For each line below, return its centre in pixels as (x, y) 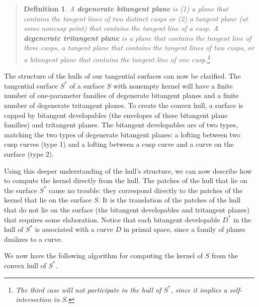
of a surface (87, 85)
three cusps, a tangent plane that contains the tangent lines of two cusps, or (139, 48)
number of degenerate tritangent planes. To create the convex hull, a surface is (124, 105)
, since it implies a (199, 289)
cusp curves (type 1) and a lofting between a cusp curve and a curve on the (119, 144)
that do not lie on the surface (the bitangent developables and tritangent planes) (127, 209)
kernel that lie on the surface (48, 200)
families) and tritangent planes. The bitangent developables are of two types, (121, 125)
